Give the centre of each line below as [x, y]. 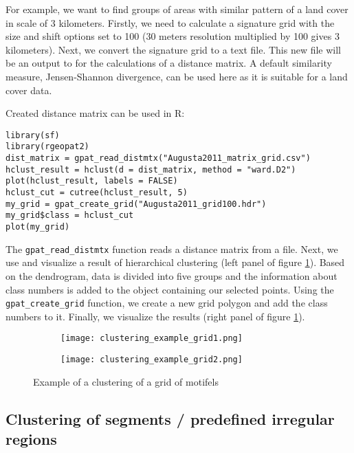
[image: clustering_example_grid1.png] [152, 339]
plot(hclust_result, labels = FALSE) [92, 181]
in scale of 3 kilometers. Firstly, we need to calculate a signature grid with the [170, 22]
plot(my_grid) [38, 227]
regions [31, 439]
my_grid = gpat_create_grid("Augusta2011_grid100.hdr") [136, 204]
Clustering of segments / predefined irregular [170, 418]
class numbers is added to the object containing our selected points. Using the [170, 289]
